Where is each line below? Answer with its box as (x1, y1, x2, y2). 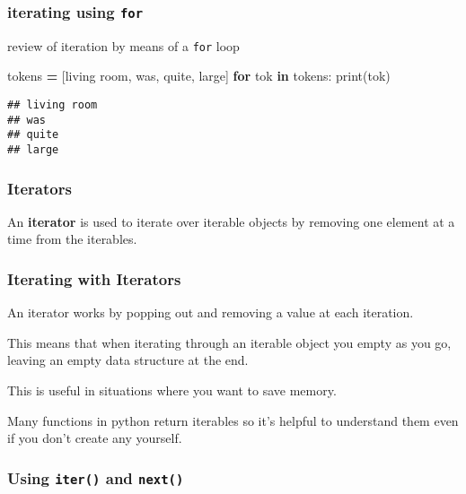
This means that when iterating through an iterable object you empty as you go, (7, 333, 452, 351)
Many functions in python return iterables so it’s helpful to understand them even (7, 411, 459, 429)
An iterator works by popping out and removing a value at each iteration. (7, 303, 414, 322)
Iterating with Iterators (7, 267, 181, 290)
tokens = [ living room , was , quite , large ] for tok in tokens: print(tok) (7, 66, 391, 85)
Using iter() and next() (7, 466, 184, 489)
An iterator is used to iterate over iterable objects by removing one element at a (7, 212, 455, 230)
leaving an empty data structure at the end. (7, 351, 249, 369)
